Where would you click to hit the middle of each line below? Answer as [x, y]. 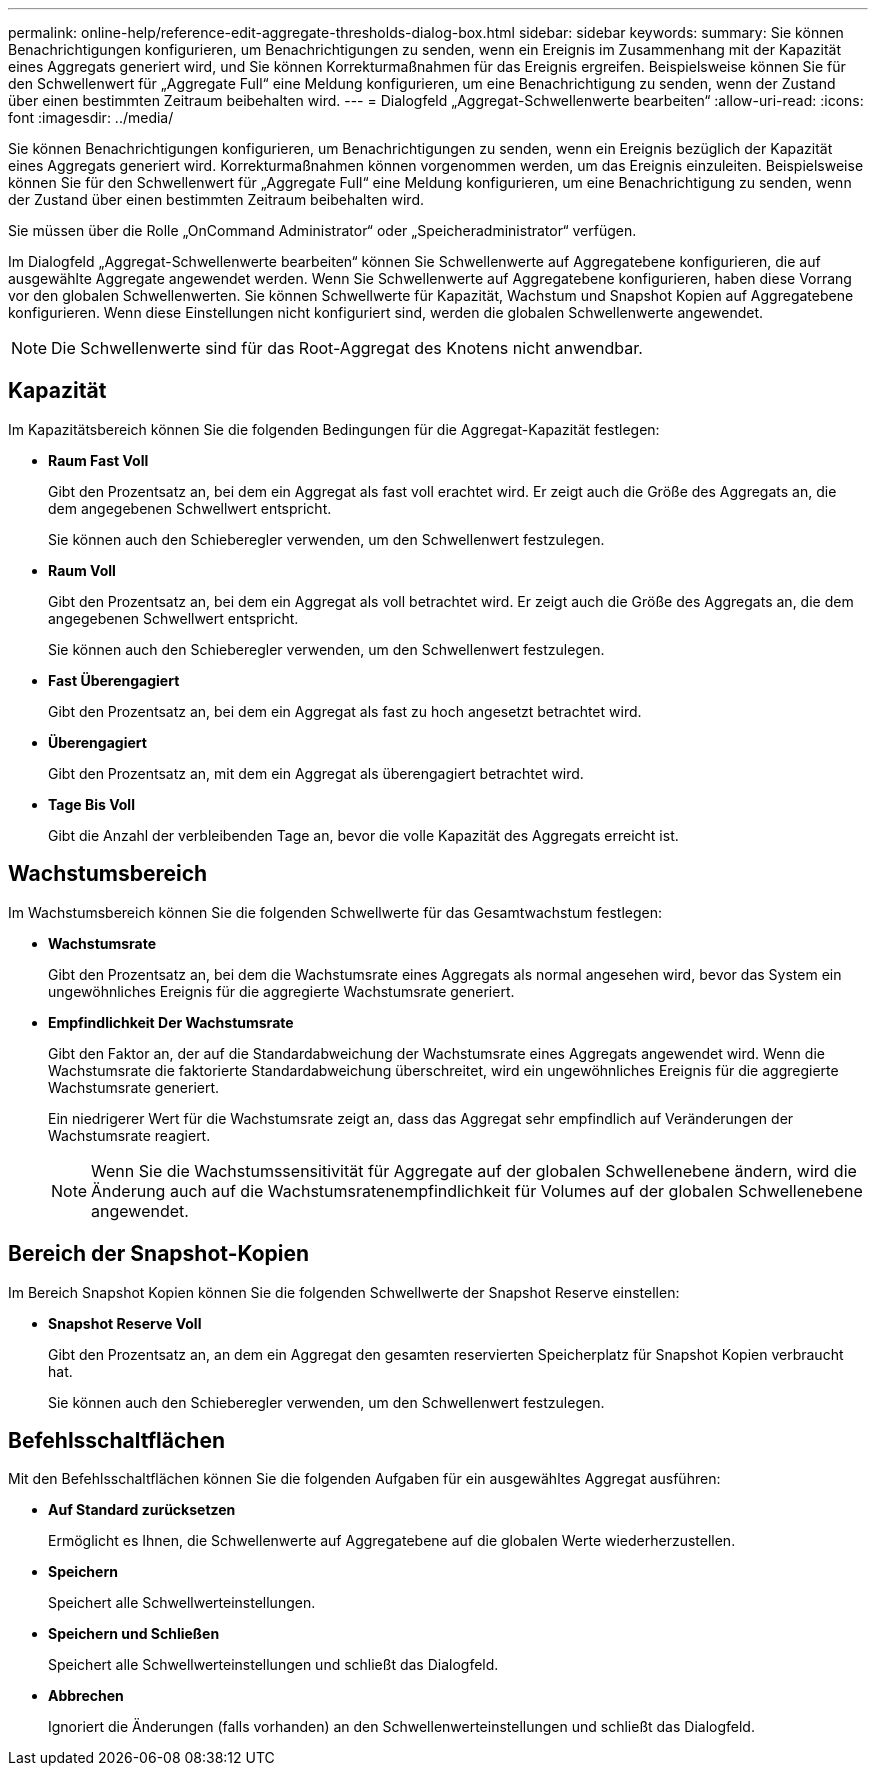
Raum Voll [82, 570]
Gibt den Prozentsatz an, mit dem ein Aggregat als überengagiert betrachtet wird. [316, 773]
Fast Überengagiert [114, 680]
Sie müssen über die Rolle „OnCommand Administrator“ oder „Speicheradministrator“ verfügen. [322, 230]
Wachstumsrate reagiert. [129, 1135]
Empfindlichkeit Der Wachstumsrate [171, 1022]
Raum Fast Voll [98, 460]
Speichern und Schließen [134, 1634]
